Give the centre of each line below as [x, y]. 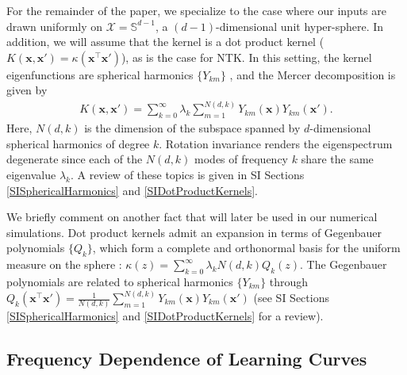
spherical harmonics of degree [78, 143]
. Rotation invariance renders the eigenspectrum [276, 143]
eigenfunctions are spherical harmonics [100, 74]
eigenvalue [31, 175]
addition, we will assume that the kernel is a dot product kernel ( [165, 42]
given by [27, 90]
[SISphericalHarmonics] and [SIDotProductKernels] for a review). [165, 316]
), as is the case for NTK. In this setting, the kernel [246, 57]
